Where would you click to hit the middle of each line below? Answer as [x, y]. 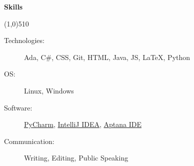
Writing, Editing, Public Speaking [76, 158]
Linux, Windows [49, 90]
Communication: [29, 141]
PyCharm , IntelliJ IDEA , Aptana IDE [83, 124]
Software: [18, 107]
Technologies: [24, 40]
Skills [13, 6]
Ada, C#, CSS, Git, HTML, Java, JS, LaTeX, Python [107, 57]
